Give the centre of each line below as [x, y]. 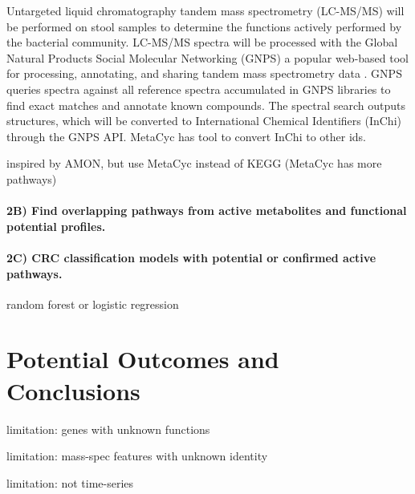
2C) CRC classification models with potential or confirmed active [191, 257]
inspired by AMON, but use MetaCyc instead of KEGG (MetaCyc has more [194, 163]
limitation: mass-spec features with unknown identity [137, 456]
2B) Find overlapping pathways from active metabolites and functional [207, 211]
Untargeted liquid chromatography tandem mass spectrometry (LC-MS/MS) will [205, 10]
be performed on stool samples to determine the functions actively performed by [204, 26]
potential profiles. [56, 226]
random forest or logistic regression [93, 304]
